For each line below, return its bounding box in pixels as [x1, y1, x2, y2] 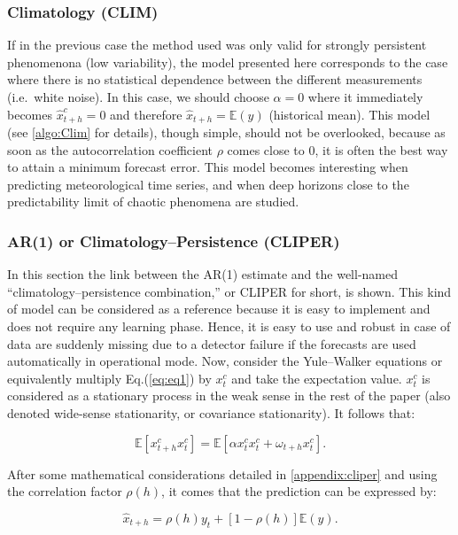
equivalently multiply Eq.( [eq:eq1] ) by [7, 368, 212, 387]
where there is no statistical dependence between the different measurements [7, 70, 423, 89]
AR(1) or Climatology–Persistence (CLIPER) [7, 229, 340, 252]
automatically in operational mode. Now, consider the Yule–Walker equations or [7, 352, 443, 370]
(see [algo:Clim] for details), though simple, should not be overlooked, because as [7, 123, 446, 142]
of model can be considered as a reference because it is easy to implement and [7, 299, 431, 318]
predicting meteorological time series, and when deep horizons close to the [7, 174, 409, 193]
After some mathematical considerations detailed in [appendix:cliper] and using [7, 464, 438, 483]
